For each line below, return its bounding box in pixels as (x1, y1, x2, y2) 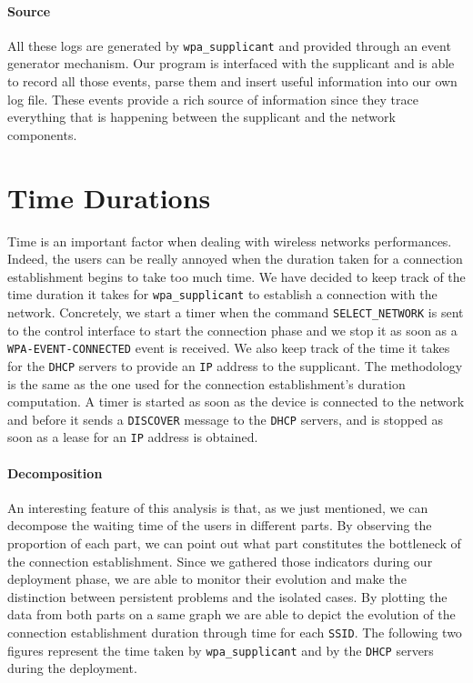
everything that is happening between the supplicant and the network (7, 107, 396, 126)
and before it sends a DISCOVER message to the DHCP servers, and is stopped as (7, 409, 444, 428)
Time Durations (7, 178, 211, 216)
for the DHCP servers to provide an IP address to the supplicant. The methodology (7, 356, 463, 375)
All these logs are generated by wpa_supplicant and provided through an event (7, 35, 451, 55)
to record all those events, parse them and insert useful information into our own (7, 72, 458, 91)
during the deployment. (7, 658, 137, 678)
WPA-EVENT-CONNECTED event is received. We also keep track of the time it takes (7, 338, 450, 357)
